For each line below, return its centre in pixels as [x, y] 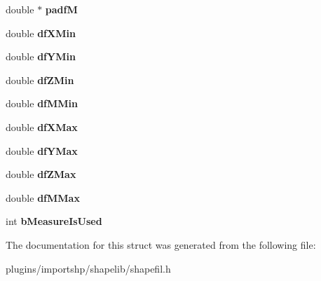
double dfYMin [41, 56]
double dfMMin [42, 103]
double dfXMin [41, 33]
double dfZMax [41, 174]
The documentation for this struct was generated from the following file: [161, 244]
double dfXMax [42, 126]
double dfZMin [40, 80]
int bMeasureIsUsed [54, 221]
